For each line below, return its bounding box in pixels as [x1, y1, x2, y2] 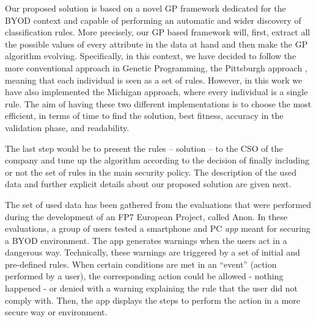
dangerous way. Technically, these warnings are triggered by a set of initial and [5, 246, 300, 259]
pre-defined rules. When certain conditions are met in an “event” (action [5, 257, 277, 270]
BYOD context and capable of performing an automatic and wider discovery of [5, 13, 301, 26]
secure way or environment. [5, 306, 108, 318]
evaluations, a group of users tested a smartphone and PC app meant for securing [5, 222, 310, 235]
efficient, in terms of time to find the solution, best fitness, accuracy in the [5, 109, 284, 122]
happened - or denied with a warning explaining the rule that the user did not [5, 282, 298, 295]
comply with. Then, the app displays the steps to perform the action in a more [5, 293, 301, 306]
